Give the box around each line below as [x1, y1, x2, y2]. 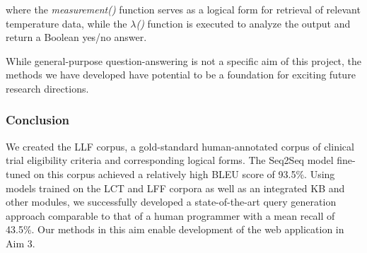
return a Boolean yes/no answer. [6, 30, 147, 45]
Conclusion [6, 111, 69, 129]
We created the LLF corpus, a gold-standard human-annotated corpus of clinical [6, 139, 354, 153]
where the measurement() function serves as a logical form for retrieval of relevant [6, 2, 361, 16]
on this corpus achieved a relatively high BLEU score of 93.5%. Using [33, 166, 335, 181]
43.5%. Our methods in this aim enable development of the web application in [6, 222, 344, 237]
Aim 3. [6, 235, 35, 250]
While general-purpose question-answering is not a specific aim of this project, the [6, 53, 362, 68]
